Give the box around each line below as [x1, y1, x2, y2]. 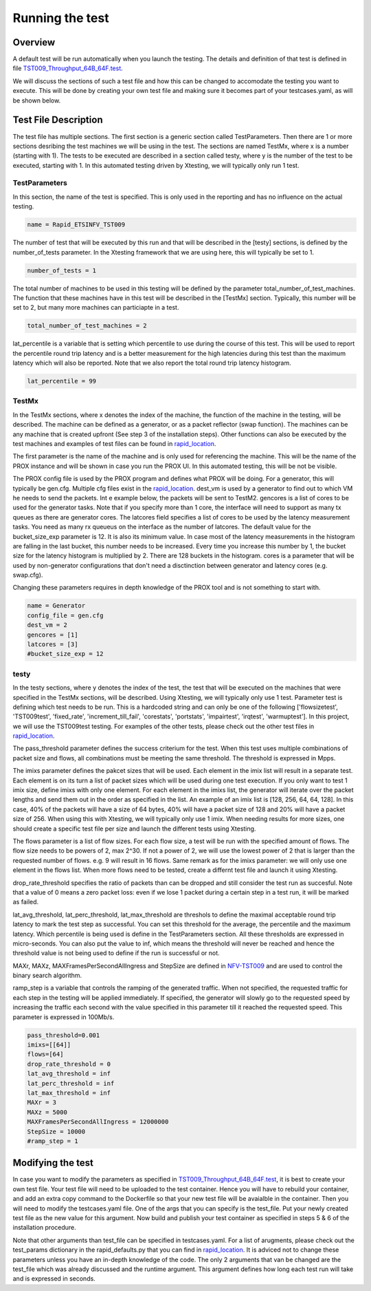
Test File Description [12, 114, 103, 126]
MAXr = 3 [27, 1098, 57, 1107]
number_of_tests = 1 [27, 266, 96, 275]
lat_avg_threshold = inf [27, 1070, 111, 1078]
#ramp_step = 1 [27, 1137, 78, 1145]
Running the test [12, 10, 109, 25]
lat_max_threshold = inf [27, 1089, 111, 1097]
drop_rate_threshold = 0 [27, 1060, 111, 1068]
